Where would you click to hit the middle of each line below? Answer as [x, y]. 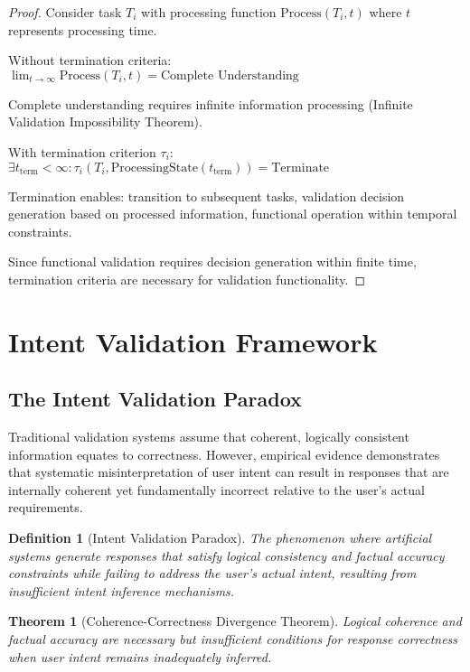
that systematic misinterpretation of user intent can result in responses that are [229, 472]
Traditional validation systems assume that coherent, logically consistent [209, 437]
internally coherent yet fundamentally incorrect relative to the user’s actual [216, 489]
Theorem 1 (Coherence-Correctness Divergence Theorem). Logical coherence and [235, 621]
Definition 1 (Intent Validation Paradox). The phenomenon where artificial [220, 538]
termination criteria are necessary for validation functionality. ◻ [187, 279]
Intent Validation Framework [193, 341]
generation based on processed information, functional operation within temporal [233, 214]
